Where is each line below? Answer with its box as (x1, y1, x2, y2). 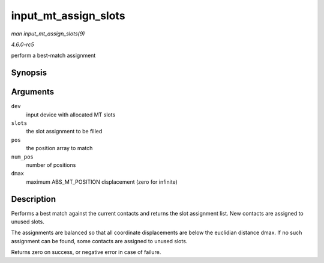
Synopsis (11, 68, 47, 78)
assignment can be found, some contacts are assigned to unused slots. (11, 237, 188, 244)
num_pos (11, 153, 34, 160)
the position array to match (26, 145, 93, 152)
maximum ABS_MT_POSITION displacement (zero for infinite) (26, 178, 178, 186)
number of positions (26, 161, 76, 168)
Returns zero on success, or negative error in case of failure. (11, 249, 161, 256)
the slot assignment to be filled (26, 128, 103, 135)
